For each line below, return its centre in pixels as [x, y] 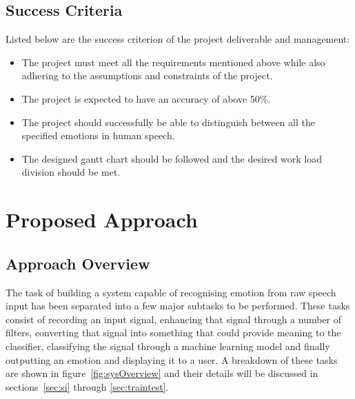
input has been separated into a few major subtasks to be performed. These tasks [178, 306]
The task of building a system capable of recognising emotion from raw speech [171, 292]
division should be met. [71, 172]
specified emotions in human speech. [98, 135]
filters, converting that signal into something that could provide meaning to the [173, 332]
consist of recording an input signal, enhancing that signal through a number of [174, 319]
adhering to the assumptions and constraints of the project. [147, 75]
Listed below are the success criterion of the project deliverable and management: [178, 39]
